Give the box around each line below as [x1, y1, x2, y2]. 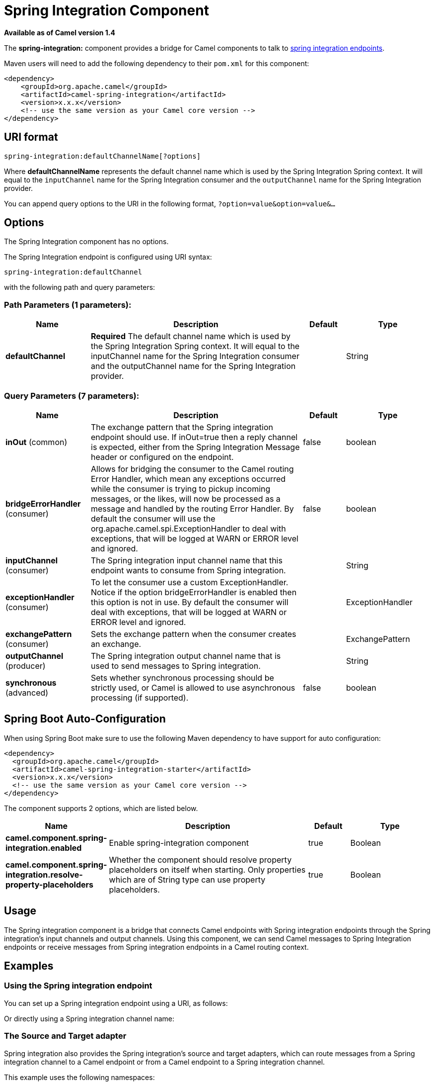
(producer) [5, 660, 46, 671]
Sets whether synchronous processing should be [91, 672, 274, 683]
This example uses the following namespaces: [4, 1073, 155, 1082]
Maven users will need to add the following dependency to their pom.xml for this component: [4, 59, 309, 68]
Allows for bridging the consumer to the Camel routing [91, 463, 294, 474]
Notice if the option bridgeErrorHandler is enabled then [91, 587, 297, 597]
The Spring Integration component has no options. [4, 237, 169, 246]
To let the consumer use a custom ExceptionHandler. [91, 577, 289, 587]
